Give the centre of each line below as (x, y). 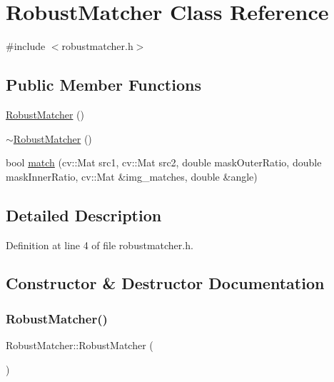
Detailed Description (84, 215)
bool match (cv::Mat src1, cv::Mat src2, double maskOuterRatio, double (164, 162)
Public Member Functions (103, 85)
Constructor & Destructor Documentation (165, 283)
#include (26, 46)
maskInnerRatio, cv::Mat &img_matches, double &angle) (132, 176)
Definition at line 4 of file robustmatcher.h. (100, 245)
